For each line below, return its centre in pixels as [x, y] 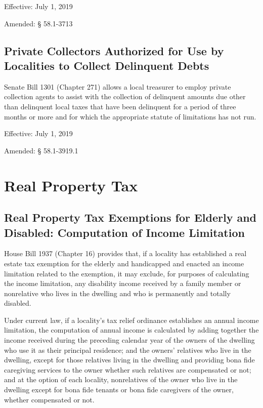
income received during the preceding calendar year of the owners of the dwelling [129, 340]
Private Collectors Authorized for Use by [114, 50]
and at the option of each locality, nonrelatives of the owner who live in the [121, 379]
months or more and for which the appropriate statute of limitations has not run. [130, 116]
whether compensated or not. [49, 399]
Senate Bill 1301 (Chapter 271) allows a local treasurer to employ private [118, 86]
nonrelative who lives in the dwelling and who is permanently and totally [117, 293]
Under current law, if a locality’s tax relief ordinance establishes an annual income [131, 320]
